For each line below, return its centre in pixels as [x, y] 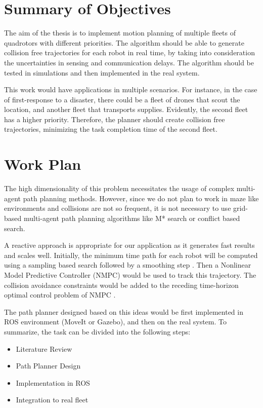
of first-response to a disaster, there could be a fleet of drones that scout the [122, 99]
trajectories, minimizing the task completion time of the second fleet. [111, 129]
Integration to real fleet [52, 400]
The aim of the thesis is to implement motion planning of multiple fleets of [120, 33]
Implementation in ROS [53, 382]
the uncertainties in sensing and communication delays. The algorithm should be [129, 62]
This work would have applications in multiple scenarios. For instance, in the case [131, 89]
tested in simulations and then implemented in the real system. [102, 72]
